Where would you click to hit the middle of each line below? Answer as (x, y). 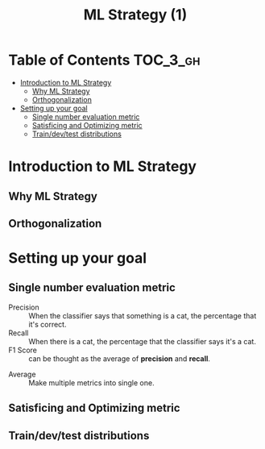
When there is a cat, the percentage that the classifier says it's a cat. (142, 341)
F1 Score (23, 350)
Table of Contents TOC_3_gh (104, 60)
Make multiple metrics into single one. (91, 382)
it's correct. (48, 324)
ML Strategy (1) (135, 15)
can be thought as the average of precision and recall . (120, 358)
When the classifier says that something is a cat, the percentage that (143, 315)
